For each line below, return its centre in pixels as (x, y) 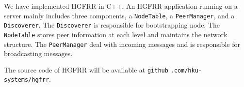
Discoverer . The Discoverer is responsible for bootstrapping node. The (112, 25)
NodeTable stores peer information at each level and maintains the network (116, 34)
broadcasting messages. (38, 53)
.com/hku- (186, 70)
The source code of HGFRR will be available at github (86, 69)
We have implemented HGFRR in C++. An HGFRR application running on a (121, 6)
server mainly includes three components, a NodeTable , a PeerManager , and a (119, 15)
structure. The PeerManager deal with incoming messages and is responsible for (122, 44)
